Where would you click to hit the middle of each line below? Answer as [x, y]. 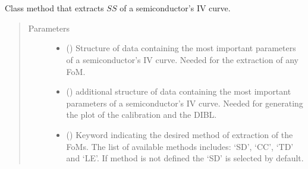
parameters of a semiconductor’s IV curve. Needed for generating [185, 103]
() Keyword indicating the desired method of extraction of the [180, 134]
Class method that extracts [54, 8]
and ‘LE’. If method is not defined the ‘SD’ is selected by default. [185, 158]
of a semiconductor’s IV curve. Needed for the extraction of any [182, 59]
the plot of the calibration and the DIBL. [142, 115]
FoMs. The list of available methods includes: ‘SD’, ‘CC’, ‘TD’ [180, 146]
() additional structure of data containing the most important [179, 91]
